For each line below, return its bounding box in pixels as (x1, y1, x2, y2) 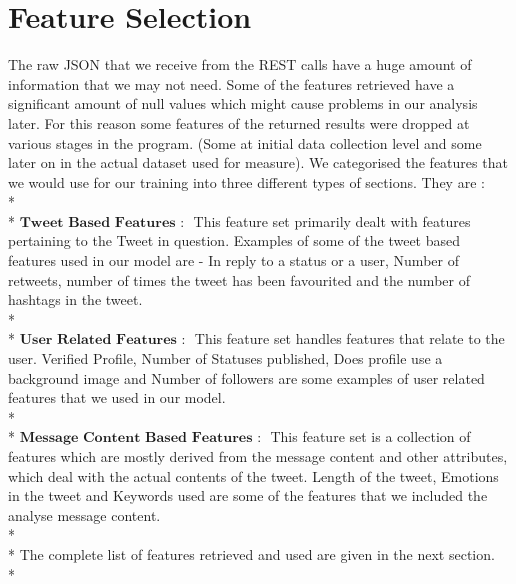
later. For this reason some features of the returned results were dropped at (8, 112, 470, 133)
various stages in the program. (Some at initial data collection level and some (8, 132, 482, 153)
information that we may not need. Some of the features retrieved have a (8, 73, 455, 94)
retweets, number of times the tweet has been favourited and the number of (8, 269, 470, 290)
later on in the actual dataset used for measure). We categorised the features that (8, 152, 508, 173)
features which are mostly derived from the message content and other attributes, (8, 446, 508, 466)
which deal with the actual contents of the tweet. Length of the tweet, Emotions (8, 465, 499, 486)
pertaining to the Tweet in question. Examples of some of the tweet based (8, 230, 461, 251)
